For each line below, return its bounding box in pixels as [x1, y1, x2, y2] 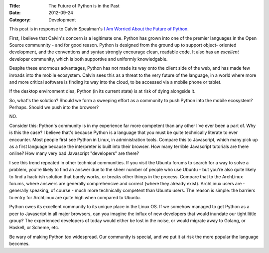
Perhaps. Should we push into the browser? [9, 105, 99, 111]
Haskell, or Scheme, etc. [9, 225, 59, 231]
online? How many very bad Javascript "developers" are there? [9, 150, 139, 156]
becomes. [9, 241, 30, 247]
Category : [9, 16, 31, 22]
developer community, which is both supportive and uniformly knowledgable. [9, 56, 168, 62]
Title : [9, 3, 21, 8]
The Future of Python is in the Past [48, 3, 120, 8]
